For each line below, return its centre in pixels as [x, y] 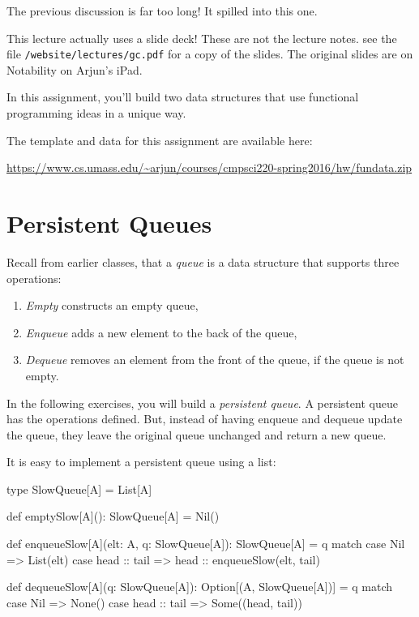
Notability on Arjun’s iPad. [75, 69]
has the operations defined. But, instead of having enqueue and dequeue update [205, 419]
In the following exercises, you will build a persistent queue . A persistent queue [202, 403]
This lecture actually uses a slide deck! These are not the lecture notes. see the [202, 38]
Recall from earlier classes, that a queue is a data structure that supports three [203, 261]
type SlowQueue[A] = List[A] [79, 488]
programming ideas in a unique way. [96, 113]
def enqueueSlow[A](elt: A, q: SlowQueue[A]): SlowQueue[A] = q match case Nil [206, 544]
